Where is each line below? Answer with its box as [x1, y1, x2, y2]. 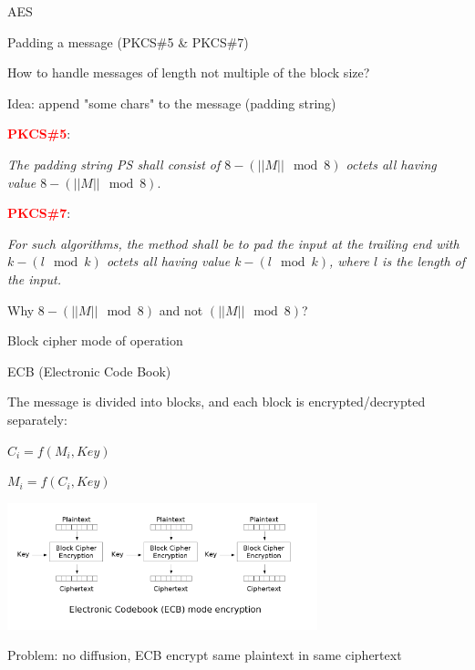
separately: [7, 409, 67, 428]
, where [329, 252, 369, 271]
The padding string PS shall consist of [7, 154, 221, 173]
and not [159, 300, 203, 319]
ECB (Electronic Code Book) [7, 361, 171, 380]
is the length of [382, 252, 465, 271]
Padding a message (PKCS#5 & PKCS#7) [7, 32, 249, 51]
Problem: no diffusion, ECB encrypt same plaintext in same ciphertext [7, 645, 402, 665]
